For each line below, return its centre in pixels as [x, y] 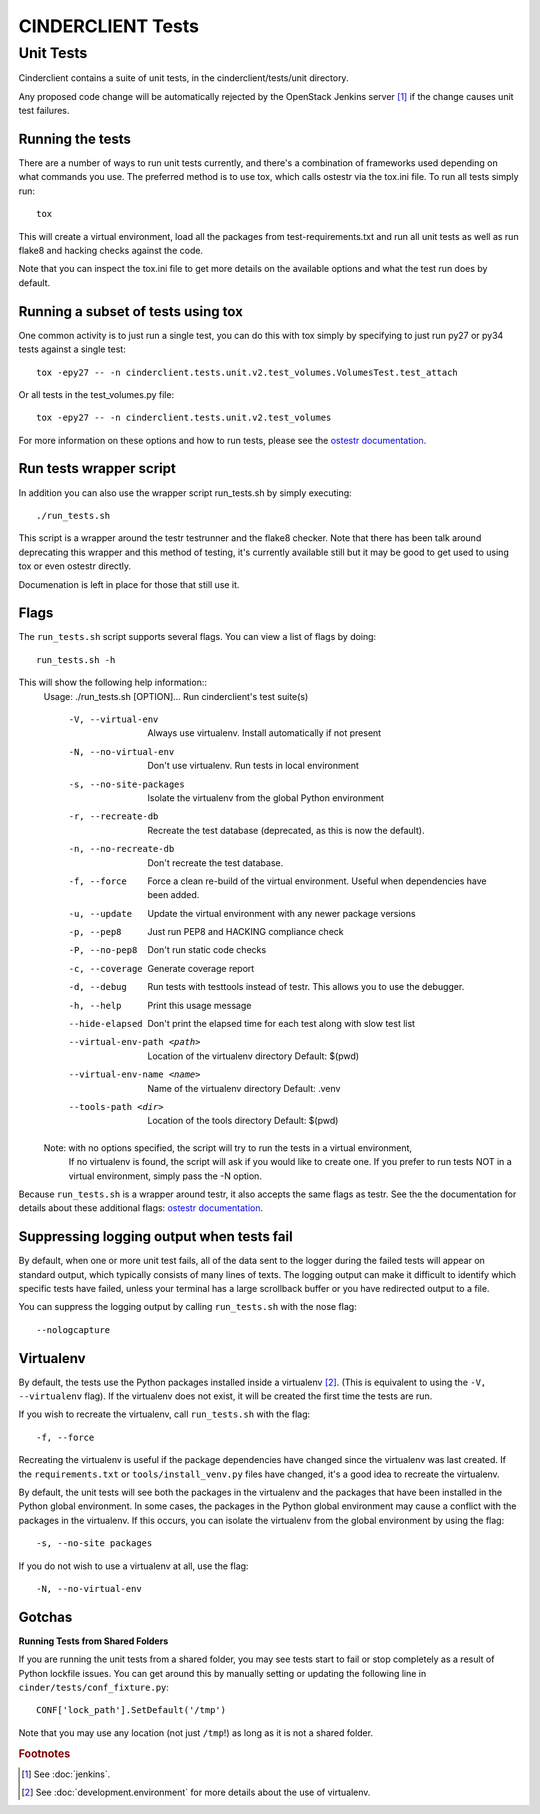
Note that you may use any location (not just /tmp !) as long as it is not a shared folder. [196, 1732]
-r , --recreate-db [113, 816]
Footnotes [44, 1753]
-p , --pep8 [95, 932]
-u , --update [100, 913]
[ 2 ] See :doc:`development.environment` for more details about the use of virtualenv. [196, 1792]
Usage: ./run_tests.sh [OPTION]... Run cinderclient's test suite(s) [176, 696]
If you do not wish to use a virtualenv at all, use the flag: [133, 1566]
